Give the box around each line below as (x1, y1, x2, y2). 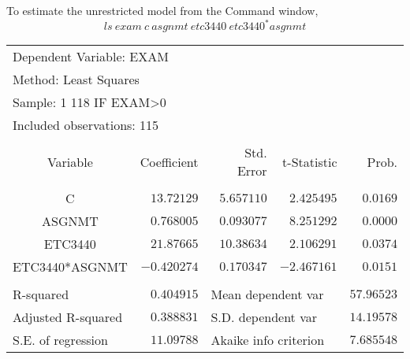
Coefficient (140, 152, 199, 171)
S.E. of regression (13, 331, 108, 350)
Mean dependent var (211, 285, 324, 304)
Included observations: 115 (13, 116, 159, 135)
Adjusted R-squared (13, 308, 123, 327)
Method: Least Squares (13, 70, 140, 89)
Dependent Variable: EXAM (13, 47, 169, 66)
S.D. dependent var (211, 308, 317, 327)
